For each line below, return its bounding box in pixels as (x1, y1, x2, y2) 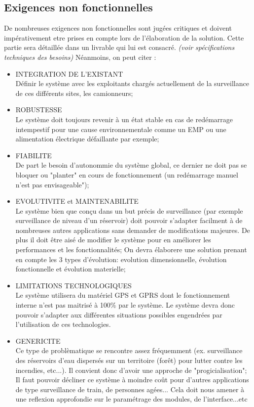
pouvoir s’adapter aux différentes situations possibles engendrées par (15, 309, 222, 319)
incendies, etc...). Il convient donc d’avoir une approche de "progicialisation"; (15, 364, 247, 375)
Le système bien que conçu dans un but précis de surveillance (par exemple (15, 205, 243, 216)
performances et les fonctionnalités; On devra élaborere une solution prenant (15, 244, 247, 255)
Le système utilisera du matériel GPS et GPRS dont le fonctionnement (15, 290, 230, 300)
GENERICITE (15, 335, 61, 346)
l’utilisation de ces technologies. (15, 319, 111, 329)
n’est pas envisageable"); (15, 179, 89, 189)
